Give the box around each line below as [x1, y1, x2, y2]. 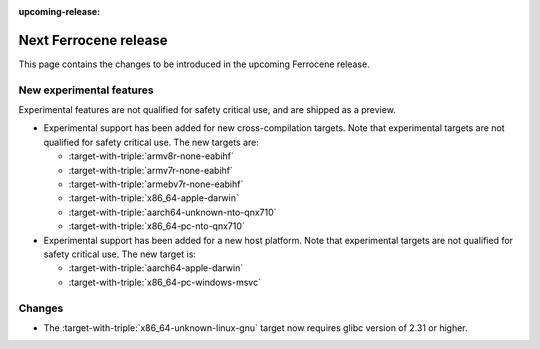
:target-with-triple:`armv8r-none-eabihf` [68, 150, 235, 162]
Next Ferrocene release [18, 31, 168, 49]
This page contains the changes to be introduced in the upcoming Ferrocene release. [18, 58, 370, 70]
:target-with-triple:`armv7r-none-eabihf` [68, 164, 234, 176]
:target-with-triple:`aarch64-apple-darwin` [68, 262, 244, 274]
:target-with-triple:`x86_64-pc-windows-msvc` [68, 276, 262, 288]
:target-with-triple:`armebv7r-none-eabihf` [68, 178, 244, 190]
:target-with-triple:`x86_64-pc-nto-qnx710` [68, 220, 245, 232]
